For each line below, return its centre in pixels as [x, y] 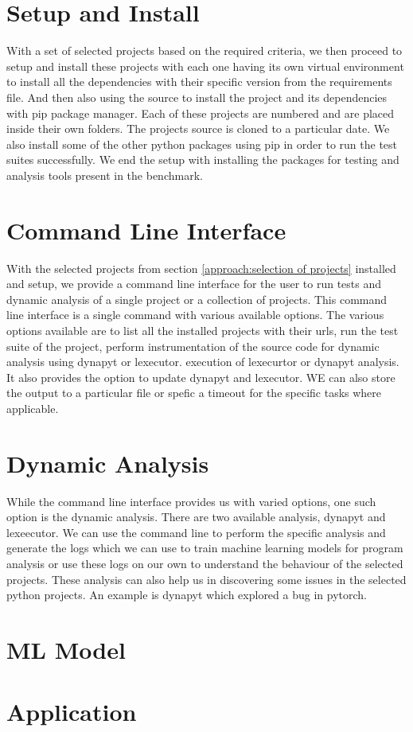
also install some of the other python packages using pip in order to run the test [202, 144]
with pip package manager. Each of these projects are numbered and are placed [201, 113]
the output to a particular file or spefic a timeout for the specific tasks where [194, 393]
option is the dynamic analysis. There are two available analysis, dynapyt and [196, 517]
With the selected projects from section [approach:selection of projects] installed [201, 268]
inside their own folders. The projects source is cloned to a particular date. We [198, 128]
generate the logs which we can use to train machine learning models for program [205, 548]
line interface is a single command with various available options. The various [195, 315]
